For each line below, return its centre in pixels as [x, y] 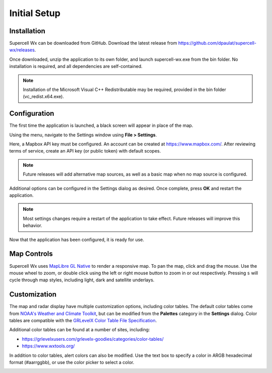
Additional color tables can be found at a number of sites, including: [80, 330]
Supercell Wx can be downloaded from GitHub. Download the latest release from [93, 43]
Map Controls [31, 254]
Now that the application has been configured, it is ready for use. [77, 240]
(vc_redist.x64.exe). [43, 97]
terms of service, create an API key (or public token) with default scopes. [85, 151]
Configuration [32, 114]
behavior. [32, 226]
